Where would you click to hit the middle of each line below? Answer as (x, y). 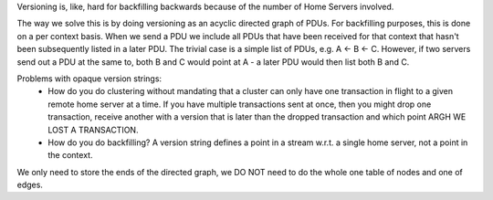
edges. (30, 185)
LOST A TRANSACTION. (93, 130)
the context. (70, 155)
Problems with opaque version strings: (89, 79)
